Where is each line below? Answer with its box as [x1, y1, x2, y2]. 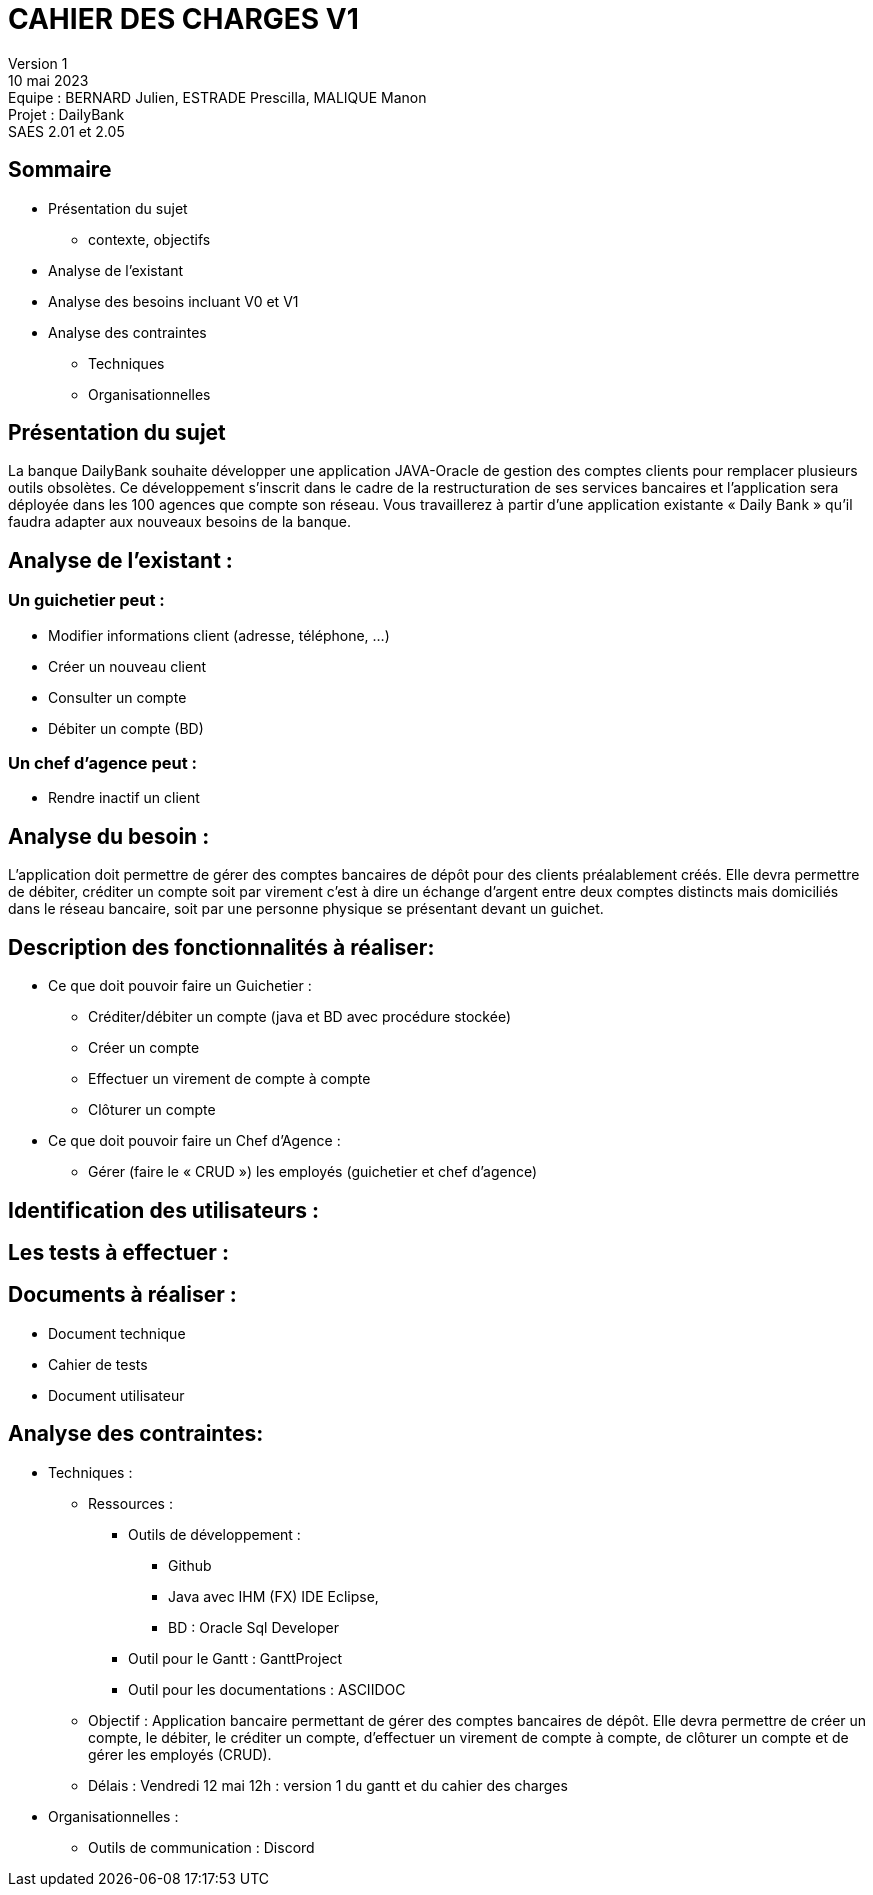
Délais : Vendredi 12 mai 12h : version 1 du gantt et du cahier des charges [88, 1776, 568, 1794]
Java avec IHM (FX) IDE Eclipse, [168, 1587, 379, 1605]
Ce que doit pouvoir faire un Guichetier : [48, 977, 312, 995]
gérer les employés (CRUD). [88, 1745, 272, 1763]
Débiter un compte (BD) [48, 719, 204, 737]
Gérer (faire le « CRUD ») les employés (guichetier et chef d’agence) [88, 1163, 538, 1181]
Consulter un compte [48, 688, 187, 706]
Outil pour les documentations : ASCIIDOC [128, 1680, 406, 1698]
